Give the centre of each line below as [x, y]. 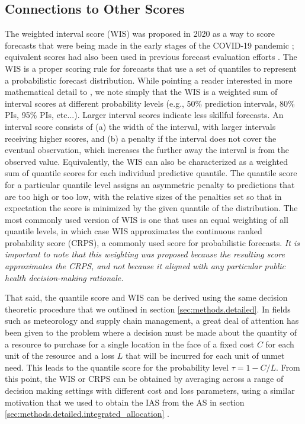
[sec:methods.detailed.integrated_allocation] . [87, 414]
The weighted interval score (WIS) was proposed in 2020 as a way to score [140, 34]
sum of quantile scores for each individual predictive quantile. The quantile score [151, 173]
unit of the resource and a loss [60, 356]
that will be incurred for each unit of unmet [205, 356]
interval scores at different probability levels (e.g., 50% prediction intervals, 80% [150, 103]
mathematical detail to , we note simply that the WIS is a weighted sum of [141, 92]
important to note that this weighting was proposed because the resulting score [145, 254]
